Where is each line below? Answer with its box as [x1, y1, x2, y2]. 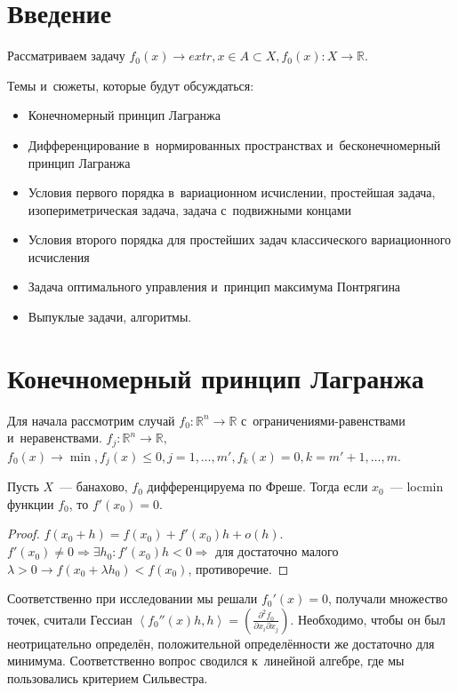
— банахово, [60, 477, 128, 496]
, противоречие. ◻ [188, 559, 289, 577]
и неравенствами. [7, 428, 102, 447]
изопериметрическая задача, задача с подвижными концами [28, 200, 352, 219]
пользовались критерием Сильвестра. [7, 669, 208, 688]
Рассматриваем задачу [7, 46, 125, 65]
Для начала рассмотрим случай [7, 410, 175, 429]
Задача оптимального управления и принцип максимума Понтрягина [28, 277, 401, 296]
